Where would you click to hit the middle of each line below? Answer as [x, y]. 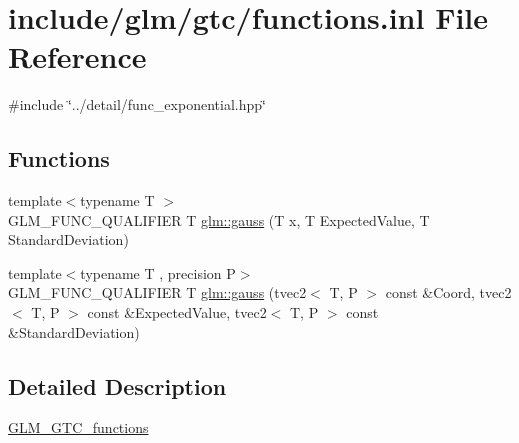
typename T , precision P [158, 272]
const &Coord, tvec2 [448, 292]
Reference [77, 56]
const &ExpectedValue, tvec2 [177, 312]
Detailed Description [117, 385]
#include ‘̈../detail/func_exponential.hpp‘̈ [137, 104]
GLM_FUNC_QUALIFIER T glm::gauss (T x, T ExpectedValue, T [219, 219]
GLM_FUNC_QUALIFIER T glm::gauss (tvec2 [157, 292]
